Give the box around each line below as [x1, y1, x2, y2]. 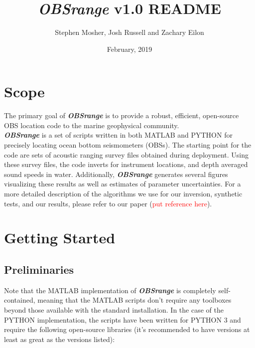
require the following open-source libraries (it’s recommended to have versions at [4, 324, 250, 335]
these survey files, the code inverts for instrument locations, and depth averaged [4, 159, 248, 170]
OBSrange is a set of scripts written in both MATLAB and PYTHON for [4, 130, 233, 140]
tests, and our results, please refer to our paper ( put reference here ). [4, 198, 212, 208]
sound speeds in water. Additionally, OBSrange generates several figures [4, 169, 228, 179]
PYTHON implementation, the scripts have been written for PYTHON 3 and [4, 314, 241, 325]
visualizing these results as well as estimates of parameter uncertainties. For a [4, 178, 241, 189]
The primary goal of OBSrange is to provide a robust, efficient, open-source [4, 110, 239, 121]
